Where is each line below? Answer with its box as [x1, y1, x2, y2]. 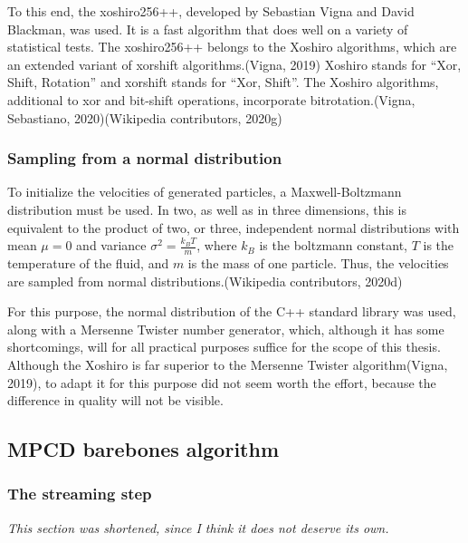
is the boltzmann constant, [259, 236, 407, 255]
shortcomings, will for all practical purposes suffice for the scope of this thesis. [7, 337, 441, 356]
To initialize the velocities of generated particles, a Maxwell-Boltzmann [7, 182, 402, 201]
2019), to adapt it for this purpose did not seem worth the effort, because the [7, 373, 436, 392]
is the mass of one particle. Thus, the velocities [187, 253, 449, 272]
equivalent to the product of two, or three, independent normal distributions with [7, 218, 460, 237]
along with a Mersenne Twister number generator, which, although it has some [7, 319, 444, 338]
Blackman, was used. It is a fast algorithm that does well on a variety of [7, 19, 408, 38]
